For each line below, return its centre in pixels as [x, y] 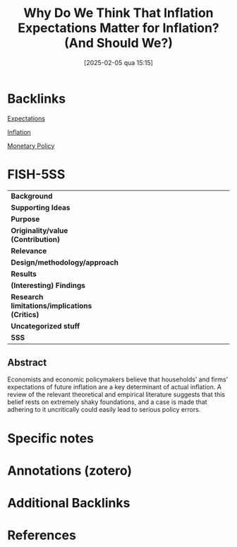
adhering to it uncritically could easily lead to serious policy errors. [104, 410]
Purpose [25, 219]
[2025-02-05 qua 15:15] [119, 62]
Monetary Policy [31, 146]
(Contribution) [35, 239]
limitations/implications [51, 306]
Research [27, 296]
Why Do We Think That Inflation [119, 13]
